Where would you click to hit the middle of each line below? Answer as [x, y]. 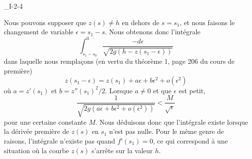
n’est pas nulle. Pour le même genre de [166, 131]
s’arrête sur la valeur [122, 150]
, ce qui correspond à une [190, 140]
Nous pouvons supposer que [45, 22]
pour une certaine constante [45, 122]
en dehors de [141, 22]
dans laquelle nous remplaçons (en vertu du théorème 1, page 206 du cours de [119, 61]
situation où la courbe [37, 150]
